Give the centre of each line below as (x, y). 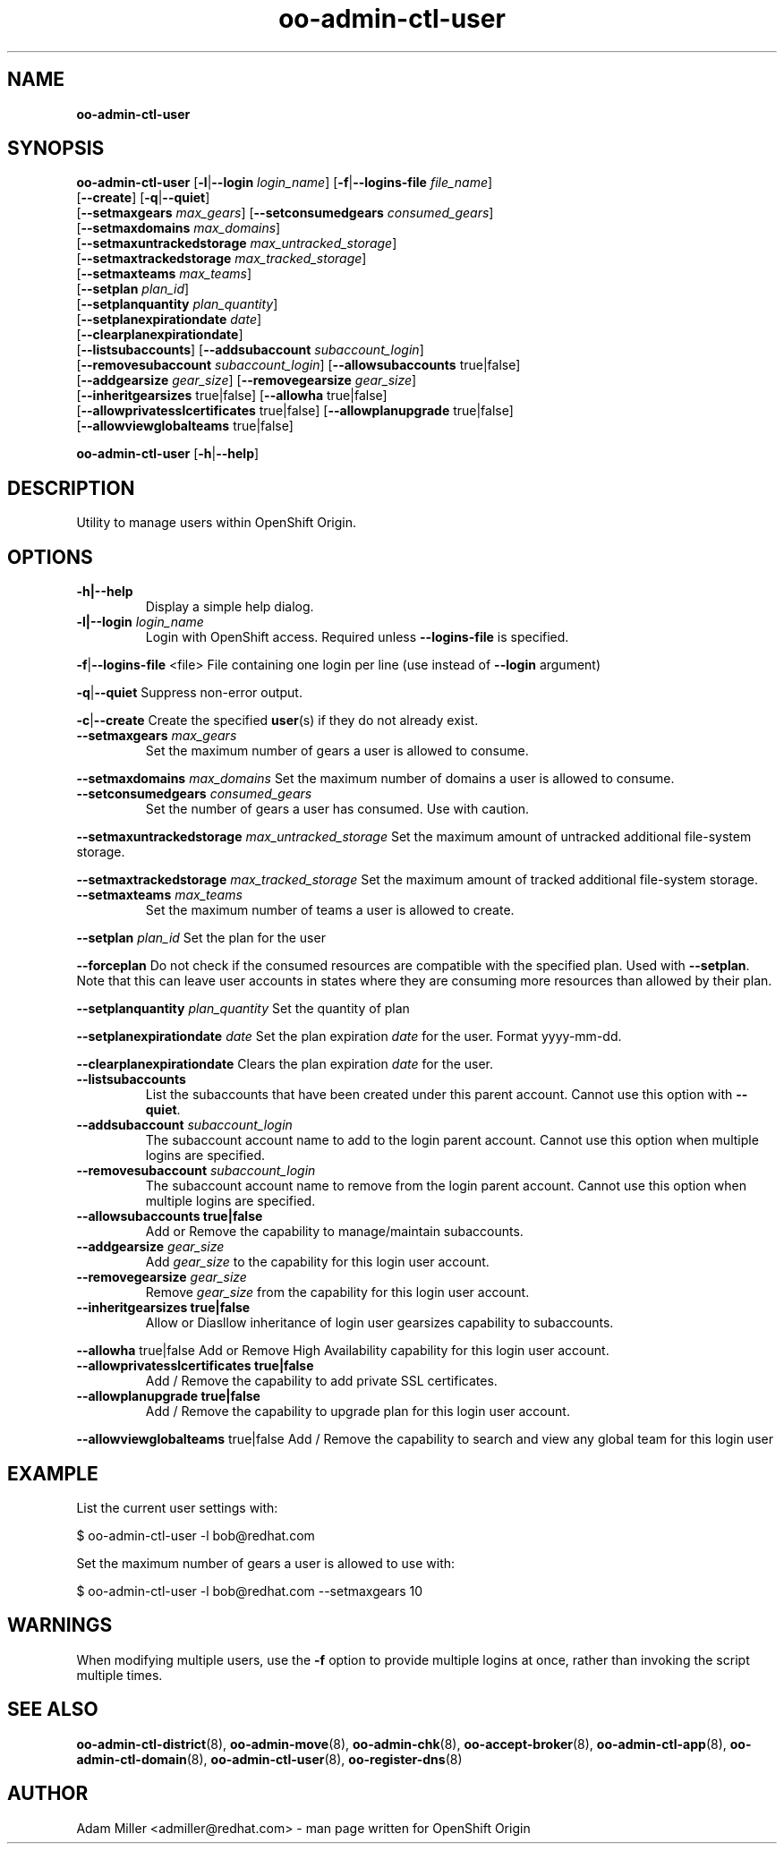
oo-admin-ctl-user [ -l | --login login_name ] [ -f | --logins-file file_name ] (285, 183)
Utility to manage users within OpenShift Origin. (217, 523)
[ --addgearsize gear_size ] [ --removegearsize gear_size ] (247, 380)
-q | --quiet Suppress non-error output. (189, 693)
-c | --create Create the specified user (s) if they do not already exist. (277, 721)
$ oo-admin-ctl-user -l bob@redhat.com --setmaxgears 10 (250, 1591)
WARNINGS (60, 1625)
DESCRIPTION (71, 488)
